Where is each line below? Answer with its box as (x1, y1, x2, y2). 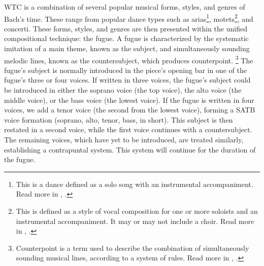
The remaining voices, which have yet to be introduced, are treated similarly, (4, 134, 244, 145)
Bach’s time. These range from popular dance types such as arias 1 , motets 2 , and (4, 12, 253, 24)
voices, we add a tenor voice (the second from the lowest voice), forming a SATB (4, 104, 255, 115)
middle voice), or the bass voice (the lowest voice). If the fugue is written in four (4, 94, 254, 105)
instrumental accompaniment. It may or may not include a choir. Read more (16, 215, 254, 226)
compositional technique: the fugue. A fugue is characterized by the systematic (4, 33, 249, 44)
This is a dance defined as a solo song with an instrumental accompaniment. (16, 178, 253, 189)
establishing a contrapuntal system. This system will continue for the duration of (4, 144, 256, 155)
